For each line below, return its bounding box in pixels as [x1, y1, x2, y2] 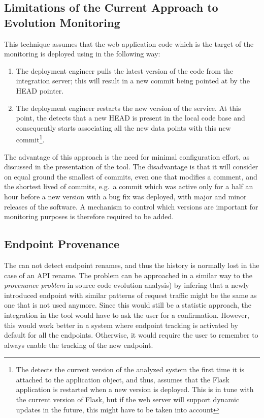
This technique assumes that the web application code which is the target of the [4, 38, 254, 49]
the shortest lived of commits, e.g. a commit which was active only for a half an [4, 181, 253, 192]
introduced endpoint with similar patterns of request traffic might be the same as [4, 289, 257, 300]
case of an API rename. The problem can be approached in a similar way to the [4, 270, 252, 280]
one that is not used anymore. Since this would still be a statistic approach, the [4, 300, 252, 310]
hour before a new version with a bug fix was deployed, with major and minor [4, 191, 247, 201]
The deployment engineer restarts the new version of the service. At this [16, 102, 241, 113]
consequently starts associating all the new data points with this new [16, 122, 231, 133]
